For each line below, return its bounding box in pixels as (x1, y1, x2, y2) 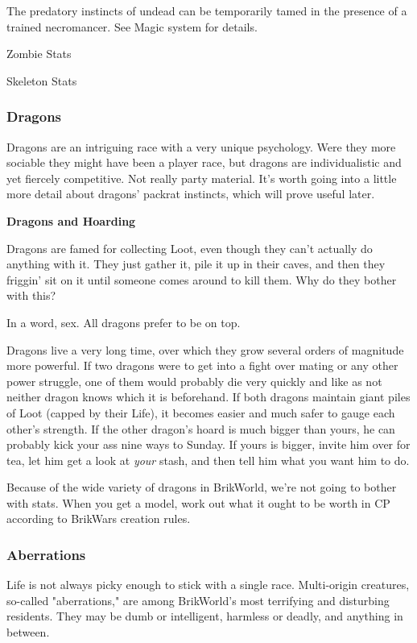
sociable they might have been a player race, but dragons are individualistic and (6, 154, 402, 171)
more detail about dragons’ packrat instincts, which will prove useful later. (6, 185, 375, 202)
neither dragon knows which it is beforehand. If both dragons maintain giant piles (6, 388, 411, 405)
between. (6, 624, 50, 641)
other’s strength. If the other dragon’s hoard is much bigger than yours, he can (6, 420, 395, 437)
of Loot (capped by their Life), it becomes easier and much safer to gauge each (6, 404, 395, 421)
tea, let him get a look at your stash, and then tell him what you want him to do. (6, 451, 410, 468)
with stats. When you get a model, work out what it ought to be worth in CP (6, 494, 390, 511)
